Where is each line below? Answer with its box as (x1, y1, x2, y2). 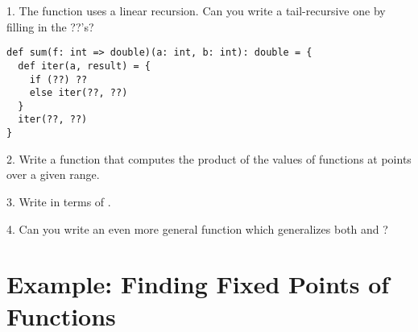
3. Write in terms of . (6, 193, 111, 210)
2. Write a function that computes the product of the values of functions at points (6, 150, 412, 167)
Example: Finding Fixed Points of (6, 268, 390, 301)
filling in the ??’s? (6, 18, 94, 35)
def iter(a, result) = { (18, 60, 151, 72)
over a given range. (6, 166, 100, 183)
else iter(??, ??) (29, 87, 128, 99)
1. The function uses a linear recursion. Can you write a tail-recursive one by (6, 2, 386, 19)
